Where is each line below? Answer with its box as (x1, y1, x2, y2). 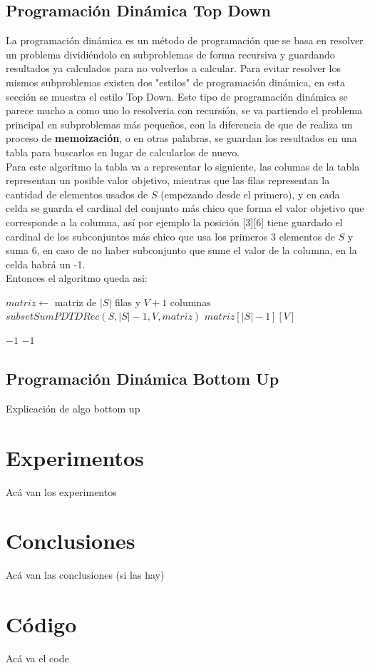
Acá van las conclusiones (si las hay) (6, 567, 165, 582)
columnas (170, 294, 211, 309)
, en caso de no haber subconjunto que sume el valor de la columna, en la (36, 243, 357, 258)
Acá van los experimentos (6, 484, 117, 499)
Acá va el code (6, 651, 69, 666)
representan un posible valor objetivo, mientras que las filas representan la (6, 173, 330, 188)
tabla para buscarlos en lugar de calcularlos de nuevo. (6, 144, 240, 159)
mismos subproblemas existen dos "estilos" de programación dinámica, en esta (6, 74, 345, 89)
